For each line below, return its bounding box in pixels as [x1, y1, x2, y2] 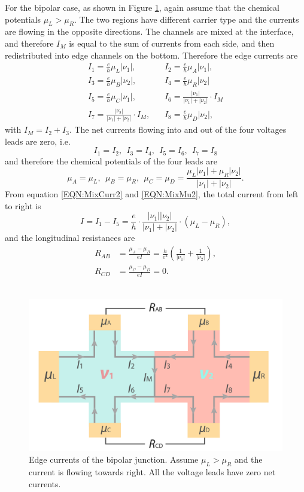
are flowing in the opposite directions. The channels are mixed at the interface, [5, 25, 294, 38]
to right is [5, 199, 41, 212]
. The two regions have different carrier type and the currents [74, 13, 299, 25]
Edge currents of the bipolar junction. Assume [29, 453, 199, 466]
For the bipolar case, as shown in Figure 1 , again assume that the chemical [5, 1, 279, 13]
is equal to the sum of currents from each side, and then [69, 36, 275, 49]
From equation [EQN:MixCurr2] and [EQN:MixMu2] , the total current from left [5, 188, 299, 200]
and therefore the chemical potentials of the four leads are [5, 154, 217, 167]
